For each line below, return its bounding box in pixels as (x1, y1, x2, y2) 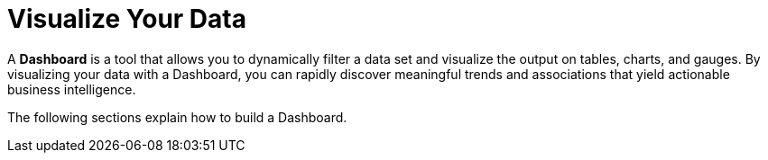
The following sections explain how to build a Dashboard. (7, 109, 347, 125)
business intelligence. (7, 81, 136, 97)
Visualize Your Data (7, 4, 246, 34)
